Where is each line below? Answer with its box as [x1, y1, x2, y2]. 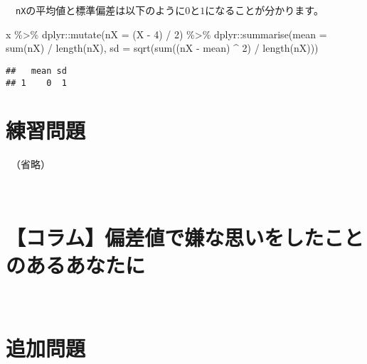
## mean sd [6, 65, 67, 76]
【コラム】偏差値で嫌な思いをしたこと [6, 222, 364, 251]
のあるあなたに [6, 250, 146, 279]
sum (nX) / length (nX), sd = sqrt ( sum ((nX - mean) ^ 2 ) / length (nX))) [6, 40, 319, 55]
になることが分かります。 [205, 3, 324, 17]
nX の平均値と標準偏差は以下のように [16, 3, 186, 17]
